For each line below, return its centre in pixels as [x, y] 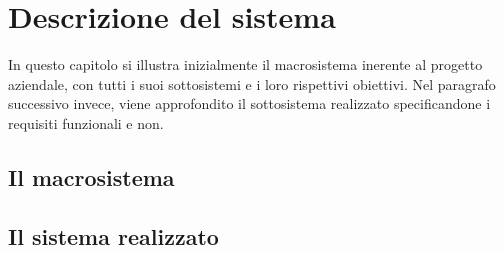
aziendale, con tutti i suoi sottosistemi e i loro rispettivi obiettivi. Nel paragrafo [252, 83]
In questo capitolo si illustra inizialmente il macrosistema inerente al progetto [245, 64]
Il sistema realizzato [113, 235]
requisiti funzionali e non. [86, 122]
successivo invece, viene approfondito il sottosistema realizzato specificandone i [249, 103]
